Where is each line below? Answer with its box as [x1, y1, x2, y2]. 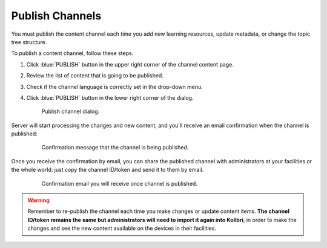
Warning [27, 197, 50, 204]
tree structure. [11, 38, 47, 45]
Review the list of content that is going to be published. [26, 72, 163, 79]
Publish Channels [11, 9, 102, 22]
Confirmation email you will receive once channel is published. [41, 180, 198, 187]
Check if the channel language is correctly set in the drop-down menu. [26, 83, 203, 90]
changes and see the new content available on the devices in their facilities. [27, 224, 216, 232]
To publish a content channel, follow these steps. [11, 50, 134, 57]
